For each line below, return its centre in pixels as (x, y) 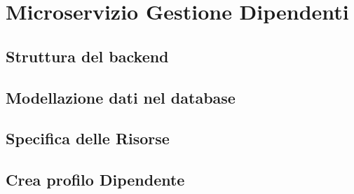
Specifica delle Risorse (88, 138)
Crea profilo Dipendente (95, 180)
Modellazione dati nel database (121, 97)
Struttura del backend (87, 56)
